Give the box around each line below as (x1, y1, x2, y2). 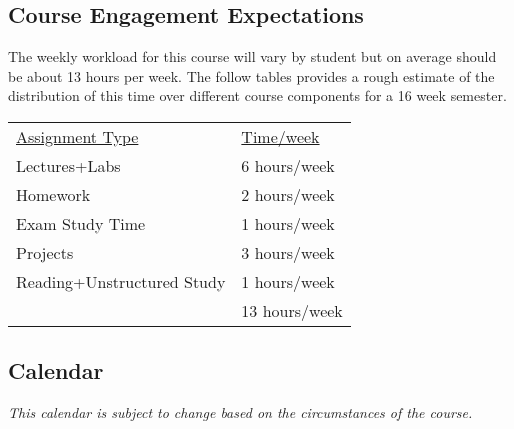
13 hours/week (241, 298, 343, 322)
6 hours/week (241, 153, 335, 177)
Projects (16, 240, 74, 264)
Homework (16, 182, 91, 206)
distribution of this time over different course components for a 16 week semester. (8, 85, 507, 106)
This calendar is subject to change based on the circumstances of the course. (8, 402, 473, 423)
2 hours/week (241, 182, 335, 206)
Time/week (241, 124, 320, 148)
